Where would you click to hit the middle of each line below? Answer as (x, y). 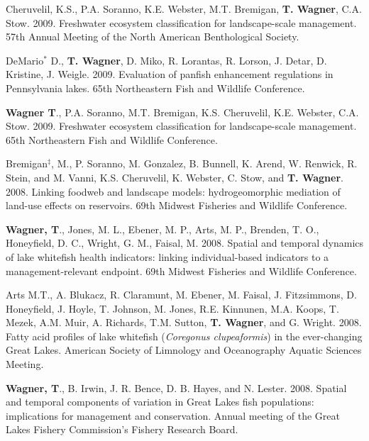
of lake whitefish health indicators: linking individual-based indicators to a (167, 256)
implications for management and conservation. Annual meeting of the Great (173, 415)
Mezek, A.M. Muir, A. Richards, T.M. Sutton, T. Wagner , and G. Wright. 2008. (184, 322)
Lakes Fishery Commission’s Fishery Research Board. (122, 429)
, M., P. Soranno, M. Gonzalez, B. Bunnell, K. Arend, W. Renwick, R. (204, 163)
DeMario (25, 60)
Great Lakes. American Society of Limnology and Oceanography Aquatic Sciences (184, 350)
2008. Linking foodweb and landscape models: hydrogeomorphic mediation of (173, 191)
